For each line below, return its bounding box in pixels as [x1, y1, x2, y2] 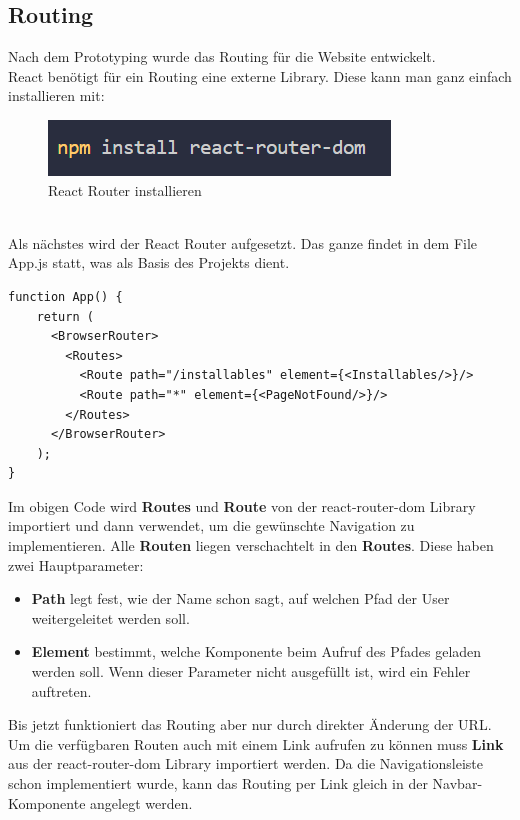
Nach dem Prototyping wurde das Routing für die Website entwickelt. [8, 46, 436, 67]
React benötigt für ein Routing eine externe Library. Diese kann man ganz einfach [8, 65, 512, 86]
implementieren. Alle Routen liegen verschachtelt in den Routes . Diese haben [8, 535, 494, 556]
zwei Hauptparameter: [8, 554, 144, 575]
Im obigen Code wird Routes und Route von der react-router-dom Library [8, 495, 476, 516]
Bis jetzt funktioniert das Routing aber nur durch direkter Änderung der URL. [8, 714, 492, 735]
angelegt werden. [90, 792, 193, 813]
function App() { [8, 289, 123, 304]
